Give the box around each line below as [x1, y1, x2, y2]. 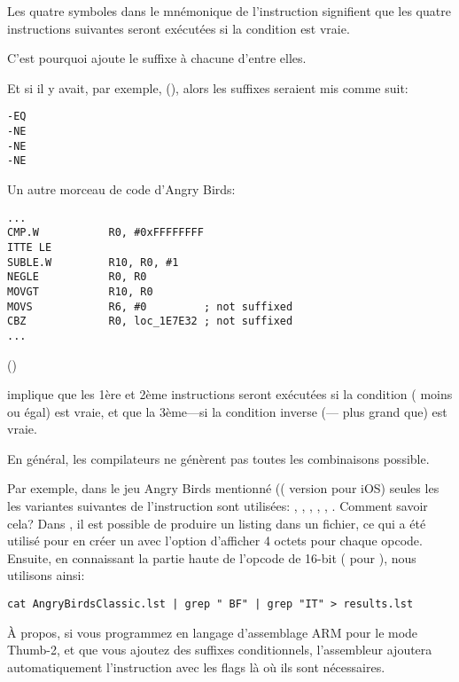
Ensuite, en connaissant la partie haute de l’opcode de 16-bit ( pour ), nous [7, 548, 416, 567]
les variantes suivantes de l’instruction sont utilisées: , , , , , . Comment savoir [7, 497, 428, 515]
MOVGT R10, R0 [7, 285, 153, 298]
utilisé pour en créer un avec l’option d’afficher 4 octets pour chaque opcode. [7, 531, 423, 550]
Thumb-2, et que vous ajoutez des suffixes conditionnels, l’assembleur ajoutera [7, 640, 432, 659]
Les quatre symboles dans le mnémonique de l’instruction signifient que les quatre [7, 2, 451, 20]
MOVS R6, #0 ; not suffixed [7, 300, 293, 313]
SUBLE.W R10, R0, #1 [7, 255, 179, 269]
